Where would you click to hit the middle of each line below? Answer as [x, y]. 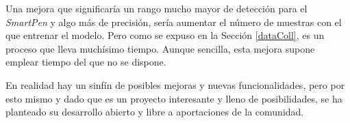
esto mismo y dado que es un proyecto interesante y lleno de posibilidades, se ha [174, 98]
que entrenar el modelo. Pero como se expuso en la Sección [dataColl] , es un [165, 35]
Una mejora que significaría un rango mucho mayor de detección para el [157, 8]
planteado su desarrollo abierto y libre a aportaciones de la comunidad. [155, 112]
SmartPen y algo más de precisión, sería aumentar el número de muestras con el [174, 22]
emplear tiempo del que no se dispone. [86, 62]
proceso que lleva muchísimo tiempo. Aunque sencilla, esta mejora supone [160, 48]
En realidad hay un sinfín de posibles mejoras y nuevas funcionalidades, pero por [175, 84]
